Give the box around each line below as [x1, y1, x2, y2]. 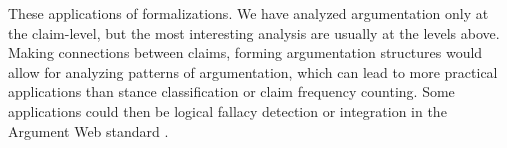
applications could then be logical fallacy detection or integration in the [8, 100, 447, 121]
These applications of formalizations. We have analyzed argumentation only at [8, 3, 489, 23]
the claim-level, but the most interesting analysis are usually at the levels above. [8, 22, 500, 43]
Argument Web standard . [8, 120, 169, 141]
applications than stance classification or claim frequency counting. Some [8, 81, 455, 102]
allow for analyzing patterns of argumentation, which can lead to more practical [8, 61, 498, 82]
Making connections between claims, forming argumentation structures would [8, 42, 483, 63]
